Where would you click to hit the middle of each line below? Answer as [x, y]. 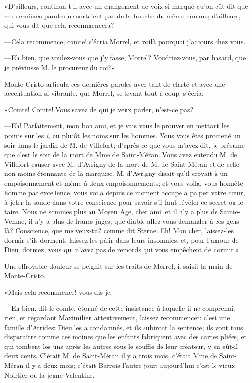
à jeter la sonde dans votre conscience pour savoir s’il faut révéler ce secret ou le [124, 202]
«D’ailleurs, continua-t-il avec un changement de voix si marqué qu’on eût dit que [126, 6]
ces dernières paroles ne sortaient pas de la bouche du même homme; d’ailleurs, [123, 15]
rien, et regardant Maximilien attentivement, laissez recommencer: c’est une [117, 318]
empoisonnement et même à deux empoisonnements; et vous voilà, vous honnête [124, 183]
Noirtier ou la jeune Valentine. [50, 374]
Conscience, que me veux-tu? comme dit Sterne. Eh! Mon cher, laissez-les [125, 230]
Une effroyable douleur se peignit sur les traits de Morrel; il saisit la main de [118, 266]
